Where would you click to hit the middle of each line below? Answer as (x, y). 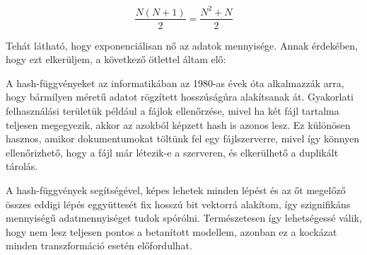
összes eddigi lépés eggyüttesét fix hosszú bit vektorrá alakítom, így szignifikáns (178, 204)
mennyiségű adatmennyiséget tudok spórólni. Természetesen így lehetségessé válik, (184, 218)
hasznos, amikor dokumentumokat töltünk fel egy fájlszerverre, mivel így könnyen (183, 138)
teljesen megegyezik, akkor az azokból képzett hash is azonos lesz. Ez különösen (178, 124)
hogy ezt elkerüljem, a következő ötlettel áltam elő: (116, 59)
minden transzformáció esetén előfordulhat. (99, 245)
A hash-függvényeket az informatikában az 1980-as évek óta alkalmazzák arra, (175, 83)
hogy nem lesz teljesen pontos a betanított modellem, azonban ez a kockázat (171, 231)
